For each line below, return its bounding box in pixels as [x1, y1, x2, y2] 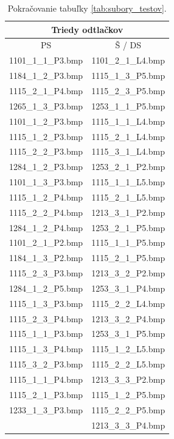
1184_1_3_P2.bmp [9, 251, 83, 264]
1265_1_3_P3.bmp [9, 99, 83, 112]
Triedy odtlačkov [51, 23, 124, 35]
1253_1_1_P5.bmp [91, 99, 165, 112]
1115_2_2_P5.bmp [91, 403, 165, 416]
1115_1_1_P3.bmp [9, 327, 83, 340]
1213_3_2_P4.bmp [91, 312, 165, 325]
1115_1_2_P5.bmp [91, 388, 165, 400]
